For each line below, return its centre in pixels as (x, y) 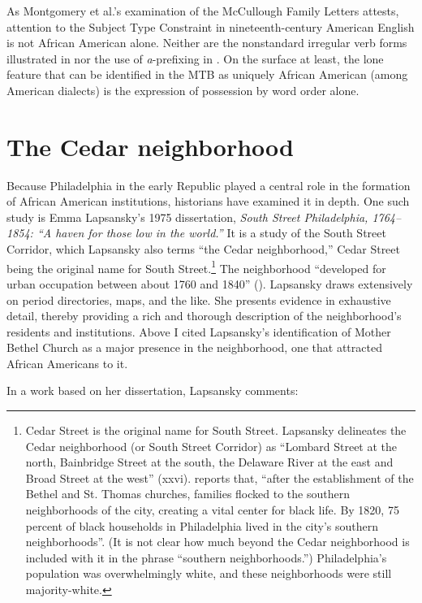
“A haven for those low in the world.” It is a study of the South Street (211, 233)
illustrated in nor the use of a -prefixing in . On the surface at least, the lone (195, 58)
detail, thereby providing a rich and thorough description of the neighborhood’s (204, 316)
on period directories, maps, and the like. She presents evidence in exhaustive (199, 299)
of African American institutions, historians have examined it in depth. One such (208, 201)
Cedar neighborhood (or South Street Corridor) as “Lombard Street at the (211, 446)
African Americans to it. (67, 363)
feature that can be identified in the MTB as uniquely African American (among (207, 74)
